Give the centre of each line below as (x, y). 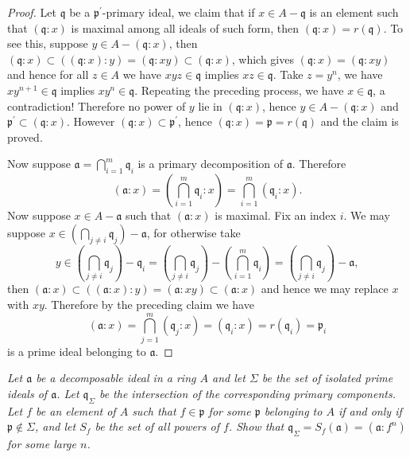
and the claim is (360, 121)
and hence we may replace (325, 289)
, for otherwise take (193, 232)
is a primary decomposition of (211, 164)
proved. (25, 137)
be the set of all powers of (157, 426)
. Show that (256, 426)
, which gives (263, 59)
